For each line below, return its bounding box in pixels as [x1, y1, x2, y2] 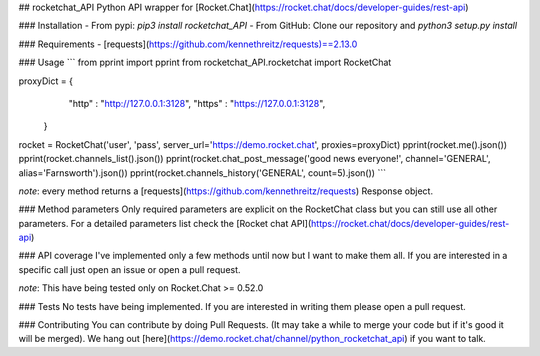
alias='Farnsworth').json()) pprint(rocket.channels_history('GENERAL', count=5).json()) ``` [18, 166, 387, 179]
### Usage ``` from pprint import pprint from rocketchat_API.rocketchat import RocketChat [18, 56, 392, 69]
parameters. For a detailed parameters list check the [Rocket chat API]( [18, 217, 312, 229]
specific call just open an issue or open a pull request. [18, 263, 241, 275]
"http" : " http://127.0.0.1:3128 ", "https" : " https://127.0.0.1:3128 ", [68, 97, 326, 109]
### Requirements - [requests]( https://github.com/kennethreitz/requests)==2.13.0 [18, 38, 358, 50]
